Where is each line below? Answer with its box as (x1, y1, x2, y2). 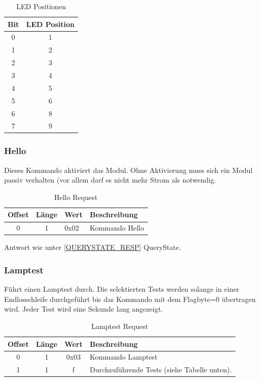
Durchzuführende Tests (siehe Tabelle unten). (89, 364, 232, 375)
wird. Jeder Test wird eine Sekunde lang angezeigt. (4, 303, 163, 314)
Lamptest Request (91, 320, 148, 331)
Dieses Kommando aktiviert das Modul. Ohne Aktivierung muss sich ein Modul (4, 164, 253, 175)
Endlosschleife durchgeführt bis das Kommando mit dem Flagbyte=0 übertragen (4, 293, 256, 304)
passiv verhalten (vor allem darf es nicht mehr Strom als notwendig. (4, 174, 216, 185)
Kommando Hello (89, 222, 144, 233)
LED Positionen (16, 1, 66, 11)
